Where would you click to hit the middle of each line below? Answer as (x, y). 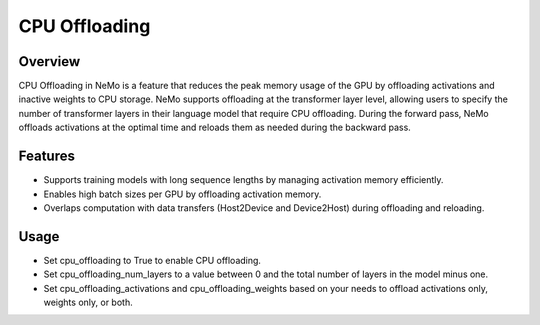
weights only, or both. (88, 302)
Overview (49, 61)
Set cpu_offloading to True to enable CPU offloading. (152, 260)
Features (46, 156)
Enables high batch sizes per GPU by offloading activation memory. (182, 194)
